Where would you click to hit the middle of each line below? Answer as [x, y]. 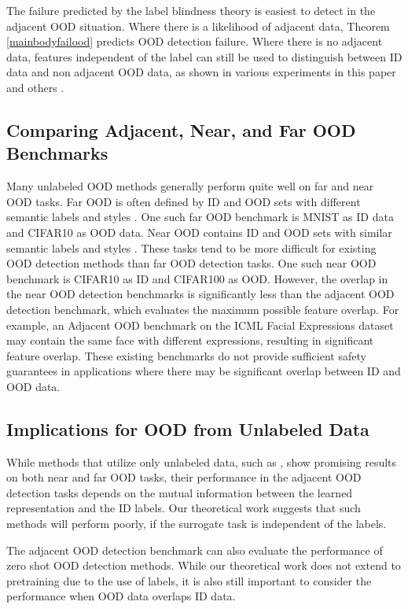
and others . [35, 87]
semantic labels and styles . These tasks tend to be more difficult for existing [191, 247]
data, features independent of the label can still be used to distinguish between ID [204, 56]
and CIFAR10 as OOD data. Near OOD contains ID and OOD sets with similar [199, 232]
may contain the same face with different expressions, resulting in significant [190, 340]
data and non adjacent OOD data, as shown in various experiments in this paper [201, 72]
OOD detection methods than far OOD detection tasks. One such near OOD [191, 263]
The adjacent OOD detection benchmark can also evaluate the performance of [195, 550]
